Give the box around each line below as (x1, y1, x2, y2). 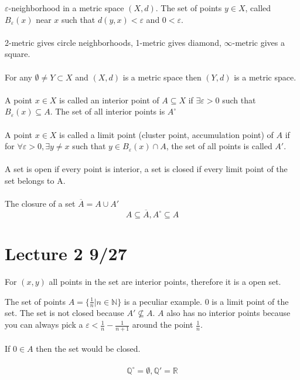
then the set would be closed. (36, 342, 141, 355)
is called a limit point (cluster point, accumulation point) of (59, 128, 274, 140)
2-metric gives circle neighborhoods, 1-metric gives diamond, (5, 36, 221, 48)
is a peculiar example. (124, 295, 202, 307)
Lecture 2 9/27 (5, 241, 127, 265)
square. (5, 48, 30, 60)
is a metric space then (122, 70, 202, 83)
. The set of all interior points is (50, 105, 165, 117)
